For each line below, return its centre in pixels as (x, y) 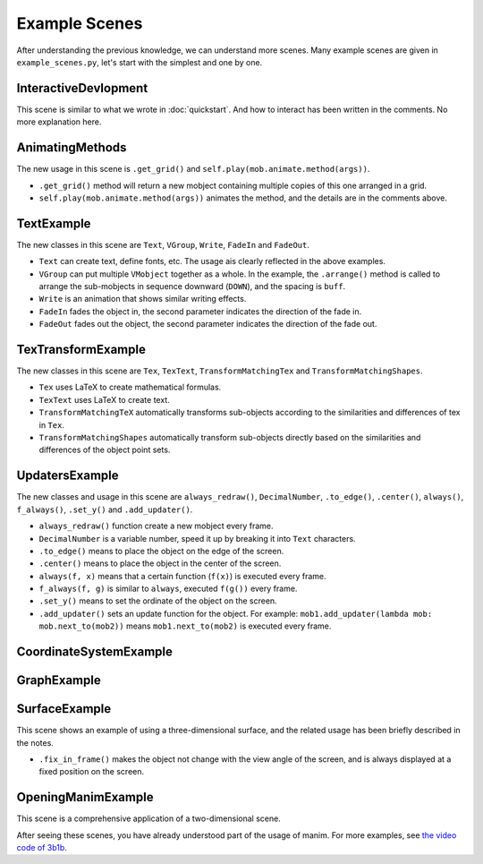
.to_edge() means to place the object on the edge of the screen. (161, 551)
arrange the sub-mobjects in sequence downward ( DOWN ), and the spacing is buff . (192, 286)
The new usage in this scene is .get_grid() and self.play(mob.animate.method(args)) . (193, 169)
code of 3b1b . (42, 848)
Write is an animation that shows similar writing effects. (143, 299)
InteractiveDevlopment (82, 88)
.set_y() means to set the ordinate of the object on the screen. (158, 601)
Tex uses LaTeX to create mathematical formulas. (130, 387)
